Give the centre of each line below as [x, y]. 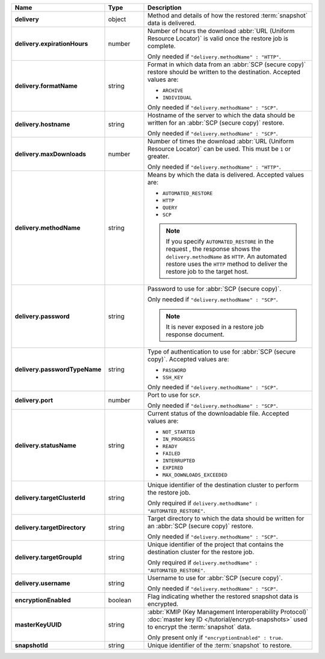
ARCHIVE [173, 90]
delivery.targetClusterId [50, 498]
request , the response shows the [213, 249]
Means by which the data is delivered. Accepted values [226, 175]
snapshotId [31, 645]
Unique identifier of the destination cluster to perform [223, 485]
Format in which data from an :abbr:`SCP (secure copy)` [227, 64]
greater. [159, 156]
